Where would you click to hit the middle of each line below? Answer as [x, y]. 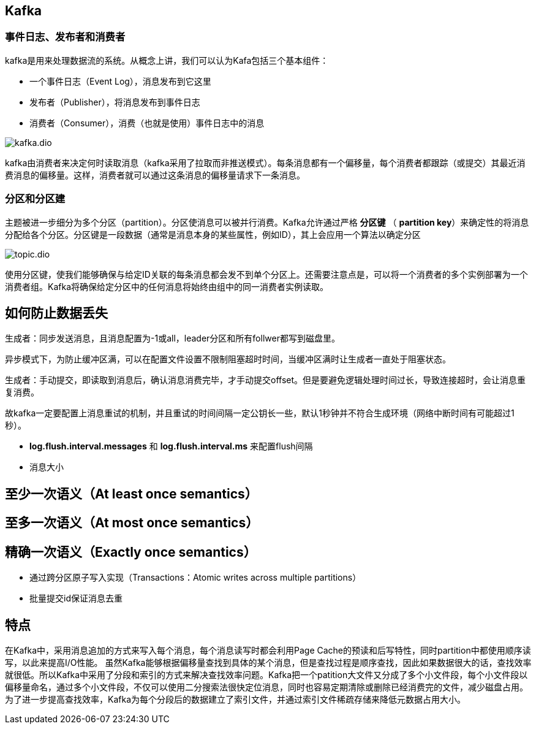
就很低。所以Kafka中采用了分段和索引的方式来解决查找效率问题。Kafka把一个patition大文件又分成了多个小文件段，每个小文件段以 [266, 674]
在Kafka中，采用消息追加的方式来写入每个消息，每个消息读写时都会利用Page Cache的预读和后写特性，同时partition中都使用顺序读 [268, 650]
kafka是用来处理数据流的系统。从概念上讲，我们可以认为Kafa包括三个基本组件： [167, 60]
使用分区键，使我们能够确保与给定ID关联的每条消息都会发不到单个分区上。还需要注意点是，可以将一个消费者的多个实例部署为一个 [266, 274]
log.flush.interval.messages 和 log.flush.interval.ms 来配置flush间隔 [171, 446]
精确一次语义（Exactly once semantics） [131, 552]
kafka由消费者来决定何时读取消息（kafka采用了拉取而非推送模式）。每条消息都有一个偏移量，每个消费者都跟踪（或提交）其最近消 [265, 162]
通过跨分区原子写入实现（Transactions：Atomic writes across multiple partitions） [195, 578]
